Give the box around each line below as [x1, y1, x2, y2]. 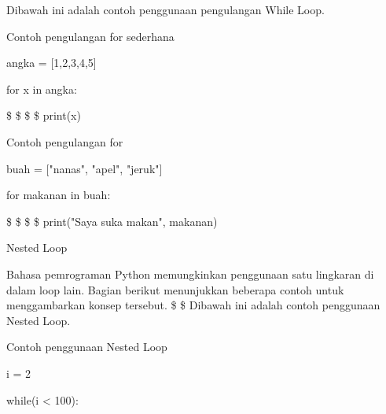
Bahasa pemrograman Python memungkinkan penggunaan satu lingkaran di [6, 265, 374, 282]
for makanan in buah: [6, 187, 111, 203]
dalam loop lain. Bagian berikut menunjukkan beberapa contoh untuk [6, 281, 344, 298]
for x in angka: [6, 80, 77, 97]
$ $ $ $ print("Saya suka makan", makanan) [6, 213, 218, 229]
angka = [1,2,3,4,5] [6, 54, 97, 71]
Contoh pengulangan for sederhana [6, 28, 175, 44]
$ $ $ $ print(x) [6, 107, 81, 124]
